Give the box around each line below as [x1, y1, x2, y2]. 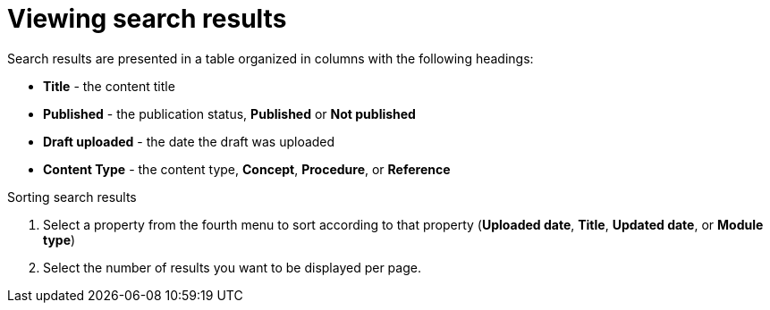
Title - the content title [43, 78, 175, 94]
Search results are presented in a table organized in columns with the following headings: [7, 50, 534, 66]
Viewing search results [7, 4, 287, 34]
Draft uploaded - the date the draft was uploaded [43, 133, 335, 149]
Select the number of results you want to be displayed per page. [43, 259, 421, 275]
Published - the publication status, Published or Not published [43, 105, 416, 121]
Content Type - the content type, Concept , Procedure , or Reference [43, 161, 451, 177]
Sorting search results [7, 189, 137, 205]
